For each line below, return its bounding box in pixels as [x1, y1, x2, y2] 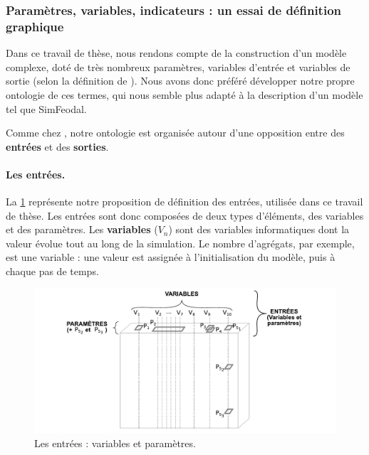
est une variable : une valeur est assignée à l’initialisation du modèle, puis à [6, 250, 336, 264]
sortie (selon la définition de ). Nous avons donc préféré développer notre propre [6, 73, 355, 88]
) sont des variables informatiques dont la [168, 222, 350, 237]
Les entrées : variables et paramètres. [34, 435, 196, 450]
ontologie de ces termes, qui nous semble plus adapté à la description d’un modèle [6, 87, 363, 102]
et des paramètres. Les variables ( [6, 222, 158, 237]
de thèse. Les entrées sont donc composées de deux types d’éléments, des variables [6, 208, 364, 223]
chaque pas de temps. [6, 264, 99, 279]
